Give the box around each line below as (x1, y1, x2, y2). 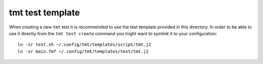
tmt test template (9, 7, 80, 18)
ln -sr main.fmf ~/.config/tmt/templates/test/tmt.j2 (18, 49, 149, 54)
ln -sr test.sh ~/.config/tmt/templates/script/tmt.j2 (18, 42, 151, 48)
